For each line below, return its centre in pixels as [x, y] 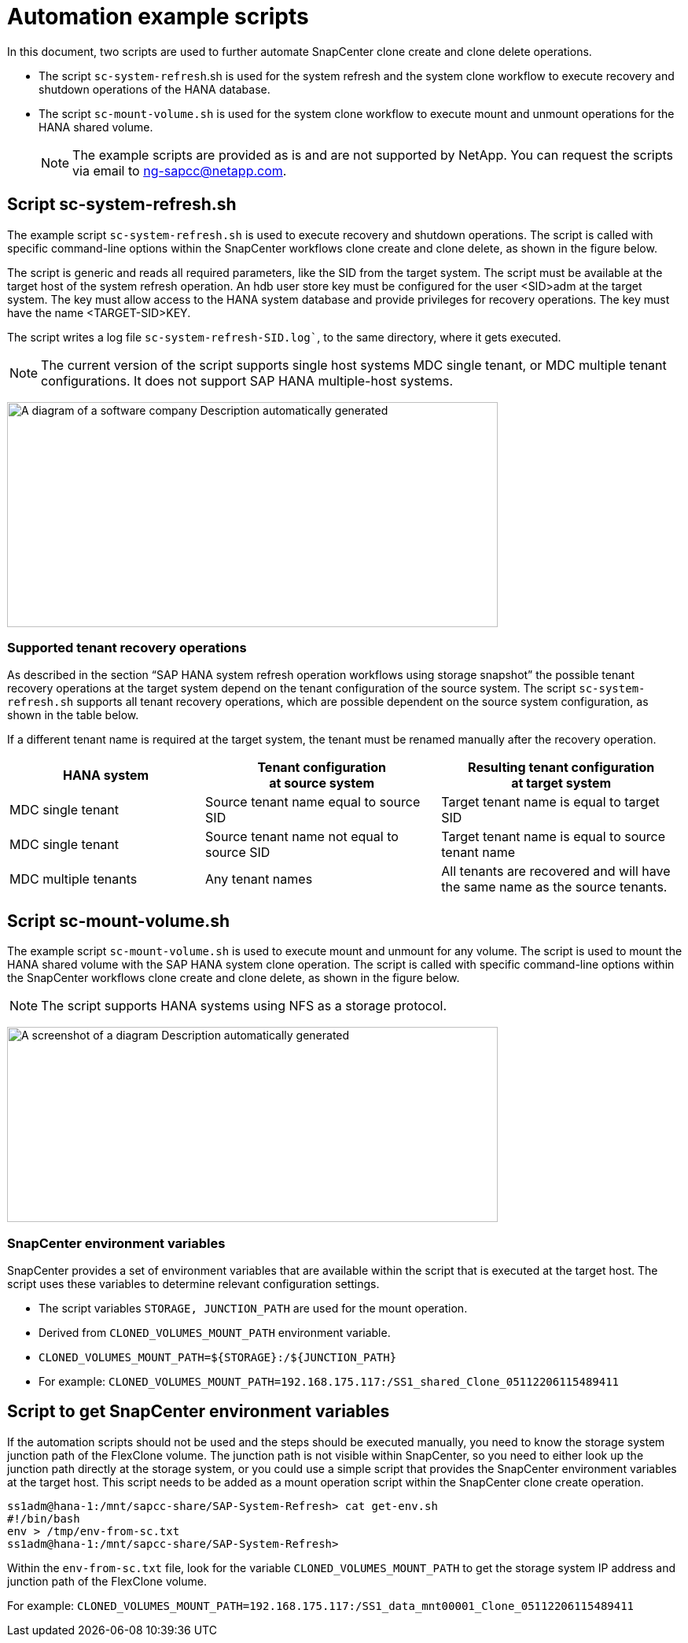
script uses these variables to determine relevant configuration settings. [193, 1283]
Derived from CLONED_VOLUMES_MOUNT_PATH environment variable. [215, 1332]
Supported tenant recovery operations [127, 647]
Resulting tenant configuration [561, 768]
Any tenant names [259, 879]
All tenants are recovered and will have [556, 871]
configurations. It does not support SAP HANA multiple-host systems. [247, 380]
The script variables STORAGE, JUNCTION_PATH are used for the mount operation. [253, 1308]
